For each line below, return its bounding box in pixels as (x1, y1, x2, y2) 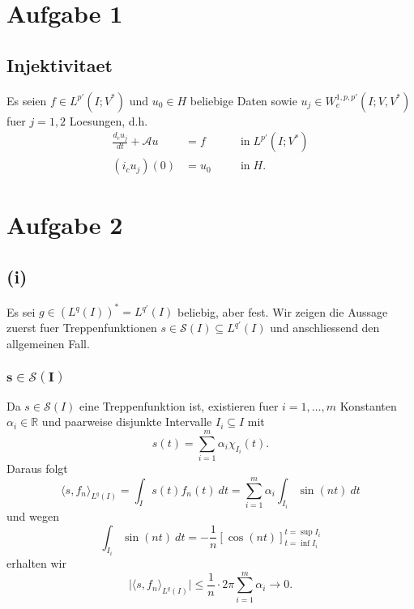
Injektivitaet (6, 52, 113, 77)
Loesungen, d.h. (69, 112, 148, 129)
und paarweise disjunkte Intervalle (41, 413, 212, 430)
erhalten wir (6, 554, 66, 571)
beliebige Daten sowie (190, 92, 297, 109)
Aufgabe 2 (6, 208, 123, 241)
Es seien (6, 92, 47, 109)
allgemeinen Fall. (6, 334, 90, 351)
